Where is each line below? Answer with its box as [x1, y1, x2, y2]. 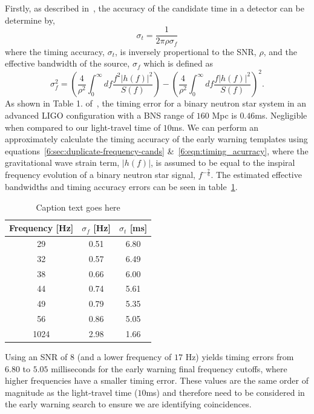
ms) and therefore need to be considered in [146, 386, 305, 398]
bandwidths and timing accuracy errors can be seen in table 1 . [5, 180, 238, 192]
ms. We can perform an [171, 120, 259, 133]
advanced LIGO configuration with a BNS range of [5, 108, 194, 121]
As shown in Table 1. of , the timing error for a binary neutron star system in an [5, 97, 307, 110]
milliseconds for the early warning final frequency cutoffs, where [51, 362, 287, 375]
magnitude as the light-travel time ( [5, 386, 138, 398]
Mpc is [212, 108, 237, 121]
